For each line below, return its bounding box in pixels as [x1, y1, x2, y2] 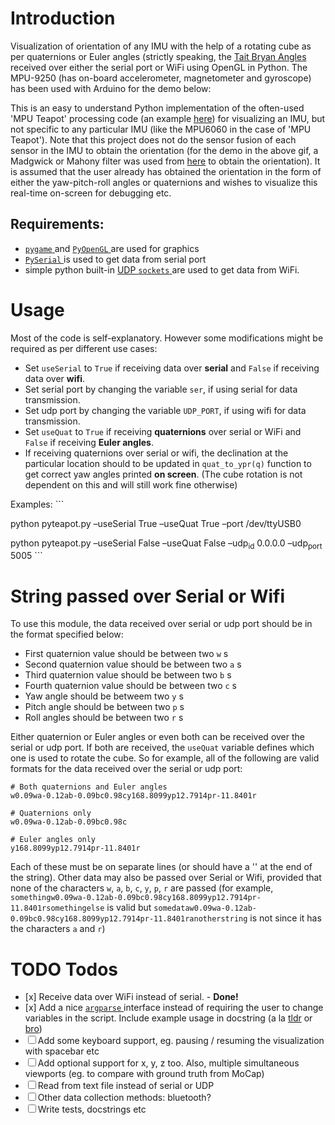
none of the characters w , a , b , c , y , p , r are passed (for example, [10, 882, 274, 894]
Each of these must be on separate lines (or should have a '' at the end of [10, 861, 313, 873]
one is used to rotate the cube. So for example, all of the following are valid [10, 752, 320, 764]
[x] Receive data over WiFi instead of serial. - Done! [24, 991, 239, 1003]
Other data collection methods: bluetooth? [37, 1092, 212, 1104]
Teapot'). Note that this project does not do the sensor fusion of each [10, 133, 297, 146]
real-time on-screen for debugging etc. [10, 187, 172, 199]
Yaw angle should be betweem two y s [24, 690, 184, 702]
